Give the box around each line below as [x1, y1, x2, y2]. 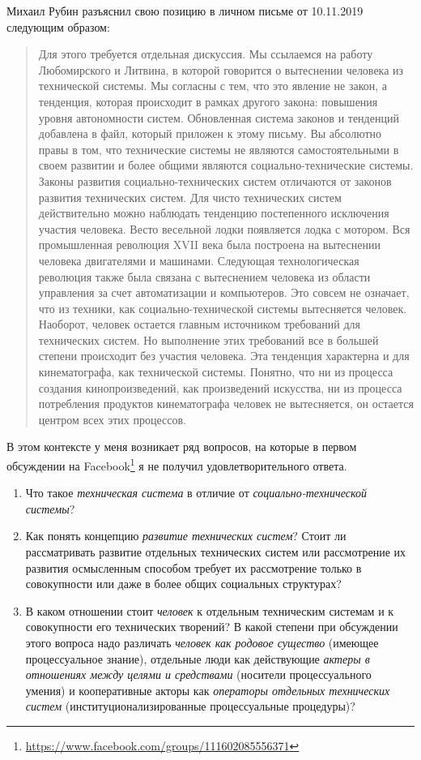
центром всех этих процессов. [38, 410, 186, 427]
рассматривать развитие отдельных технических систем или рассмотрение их [25, 543, 406, 560]
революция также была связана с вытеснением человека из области [38, 268, 371, 285]
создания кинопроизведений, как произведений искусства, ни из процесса [38, 379, 402, 396]
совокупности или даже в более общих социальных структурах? [25, 575, 342, 592]
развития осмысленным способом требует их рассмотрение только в [25, 559, 362, 576]
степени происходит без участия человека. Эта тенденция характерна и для [38, 347, 410, 364]
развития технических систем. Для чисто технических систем [38, 188, 342, 205]
